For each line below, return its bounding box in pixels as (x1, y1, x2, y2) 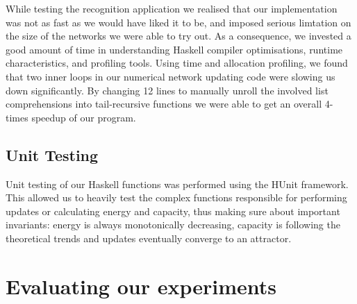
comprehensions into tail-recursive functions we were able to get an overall (6, 96, 322, 111)
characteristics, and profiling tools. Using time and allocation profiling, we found (6, 56, 348, 70)
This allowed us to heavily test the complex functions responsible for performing (6, 190, 347, 205)
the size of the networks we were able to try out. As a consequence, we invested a (6, 28, 351, 43)
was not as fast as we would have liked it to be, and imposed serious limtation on (6, 15, 351, 29)
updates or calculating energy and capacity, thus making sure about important (6, 203, 340, 218)
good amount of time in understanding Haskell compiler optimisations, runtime (6, 42, 343, 56)
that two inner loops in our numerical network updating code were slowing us (6, 69, 335, 83)
